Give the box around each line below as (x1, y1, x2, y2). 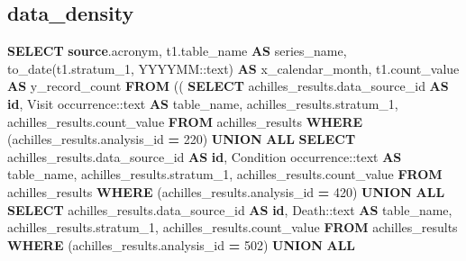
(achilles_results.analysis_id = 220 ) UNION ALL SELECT (7, 130, 356, 148)
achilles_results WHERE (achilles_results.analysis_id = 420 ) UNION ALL (7, 182, 445, 201)
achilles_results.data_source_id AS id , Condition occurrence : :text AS (7, 147, 402, 166)
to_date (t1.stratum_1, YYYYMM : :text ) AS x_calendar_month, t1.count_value (7, 58, 460, 77)
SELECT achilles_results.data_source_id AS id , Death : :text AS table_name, (7, 200, 452, 219)
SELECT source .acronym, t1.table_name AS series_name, (7, 41, 347, 60)
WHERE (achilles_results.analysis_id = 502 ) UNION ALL (7, 235, 356, 254)
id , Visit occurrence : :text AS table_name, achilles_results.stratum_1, (7, 94, 398, 112)
